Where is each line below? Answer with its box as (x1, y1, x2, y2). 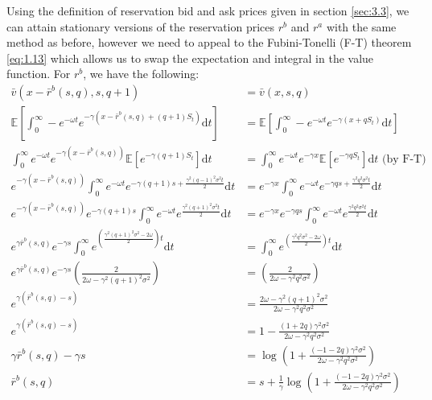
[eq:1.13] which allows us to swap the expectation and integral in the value (6, 49, 374, 66)
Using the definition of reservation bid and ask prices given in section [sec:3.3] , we (6, 2, 409, 19)
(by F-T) (382, 153, 426, 165)
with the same (326, 18, 397, 35)
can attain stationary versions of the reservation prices (6, 18, 275, 35)
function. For (6, 65, 71, 82)
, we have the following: (83, 65, 200, 82)
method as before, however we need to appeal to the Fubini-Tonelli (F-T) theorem (6, 34, 412, 51)
